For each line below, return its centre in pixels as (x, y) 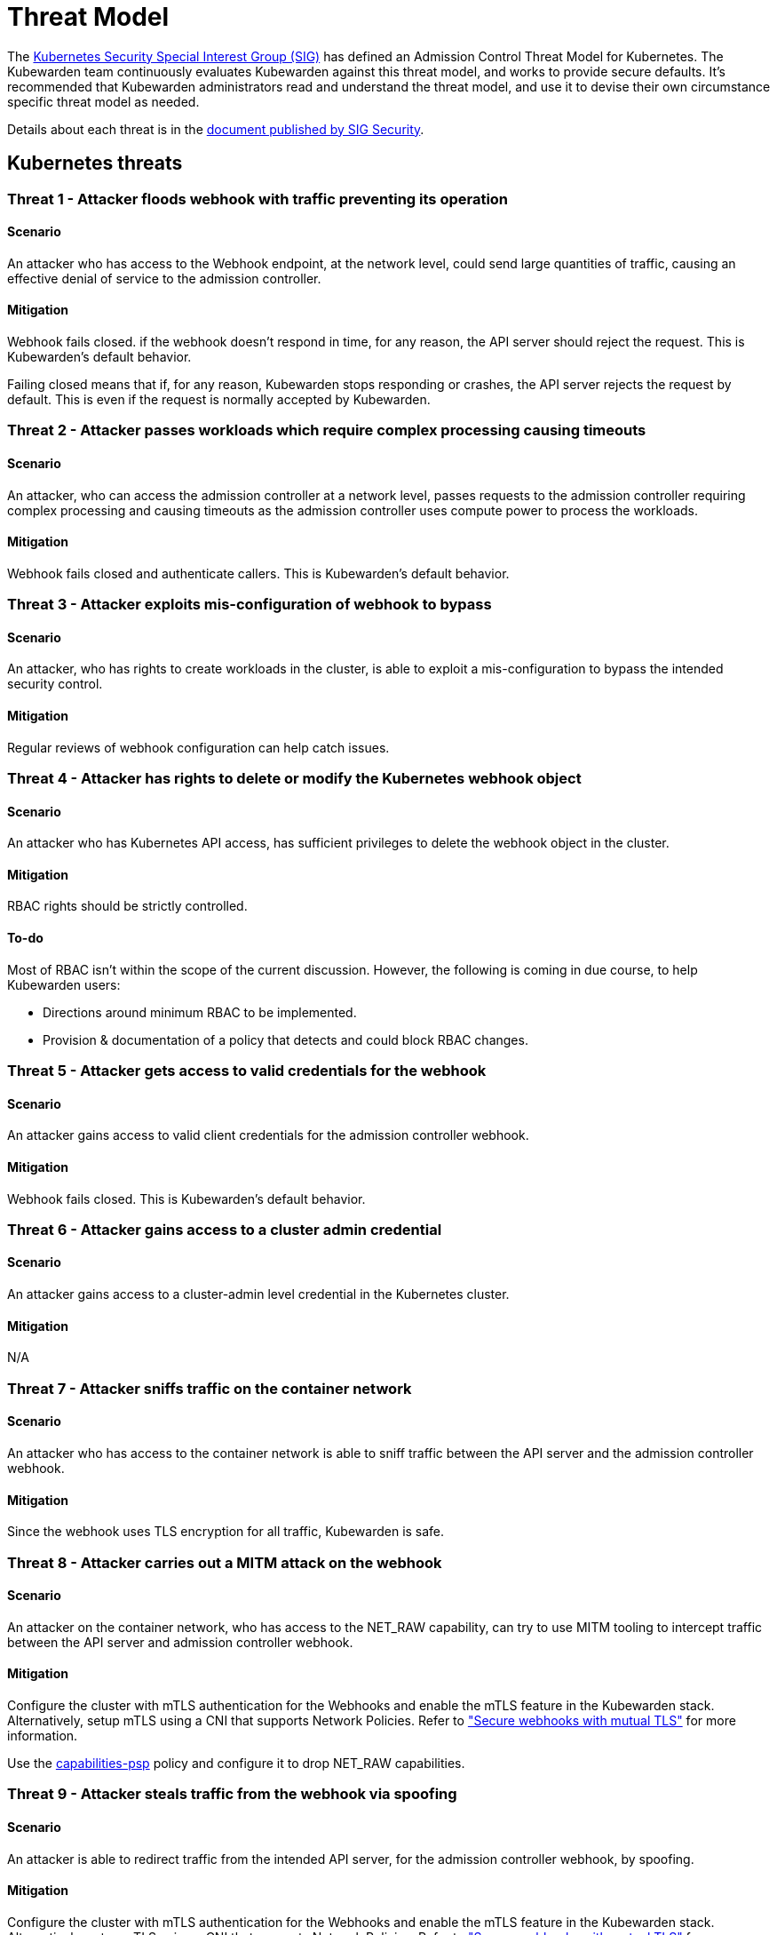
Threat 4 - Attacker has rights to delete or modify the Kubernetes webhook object (294, 779)
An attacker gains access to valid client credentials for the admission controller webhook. (268, 1135)
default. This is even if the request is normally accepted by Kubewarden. (219, 400)
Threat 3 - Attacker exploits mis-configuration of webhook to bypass (250, 605)
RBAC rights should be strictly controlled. (127, 906)
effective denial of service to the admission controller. (164, 278)
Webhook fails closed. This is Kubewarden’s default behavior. (186, 1198)
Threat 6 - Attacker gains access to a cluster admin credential (225, 1229)
